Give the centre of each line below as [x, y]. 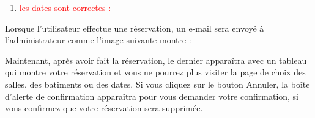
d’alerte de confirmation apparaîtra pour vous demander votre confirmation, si [152, 96]
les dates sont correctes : [65, 7]
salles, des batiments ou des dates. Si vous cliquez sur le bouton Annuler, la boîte [157, 84]
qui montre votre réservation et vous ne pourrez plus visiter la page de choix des [155, 72]
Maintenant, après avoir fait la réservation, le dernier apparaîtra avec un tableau [156, 60]
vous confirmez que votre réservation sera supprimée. [104, 108]
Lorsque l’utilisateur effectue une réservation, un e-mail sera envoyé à [135, 28]
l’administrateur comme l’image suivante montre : [98, 40]
